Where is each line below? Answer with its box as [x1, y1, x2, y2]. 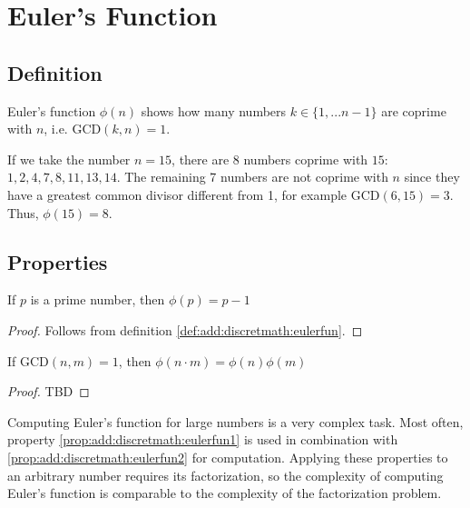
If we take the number [7, 149, 131, 168]
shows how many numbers [141, 101, 287, 120]
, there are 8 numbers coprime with [171, 149, 368, 168]
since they [404, 167, 460, 186]
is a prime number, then [30, 290, 165, 309]
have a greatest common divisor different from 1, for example [7, 184, 348, 204]
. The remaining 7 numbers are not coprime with [116, 167, 388, 186]
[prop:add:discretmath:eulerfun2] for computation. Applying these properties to [7, 447, 448, 466]
